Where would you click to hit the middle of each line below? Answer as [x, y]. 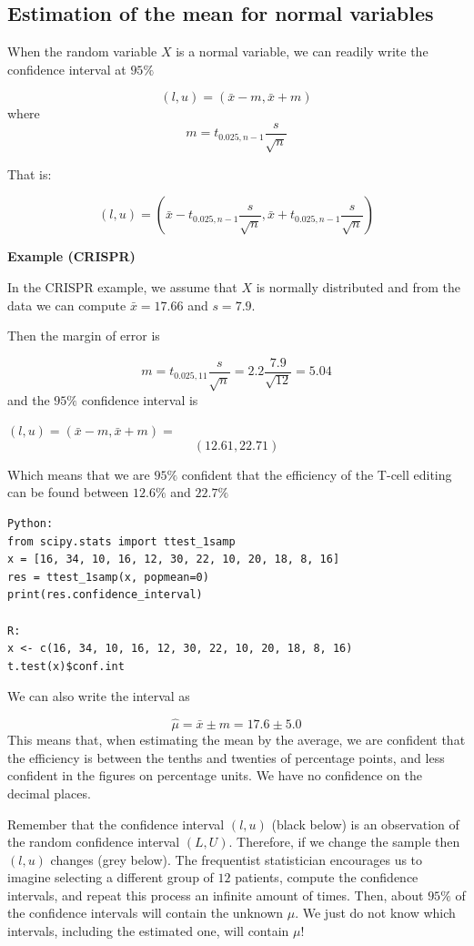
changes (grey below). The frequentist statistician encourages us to [237, 859]
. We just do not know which [375, 913]
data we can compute [67, 305]
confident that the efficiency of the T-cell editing [317, 474]
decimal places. [49, 793]
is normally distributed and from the [358, 287]
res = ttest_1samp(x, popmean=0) [108, 577]
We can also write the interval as [99, 696]
